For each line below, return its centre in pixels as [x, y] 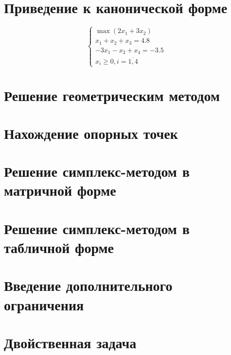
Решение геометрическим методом [112, 95]
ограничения [44, 304]
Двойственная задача [70, 342]
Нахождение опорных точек [91, 133]
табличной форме [59, 247]
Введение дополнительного [88, 285]
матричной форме [60, 190]
